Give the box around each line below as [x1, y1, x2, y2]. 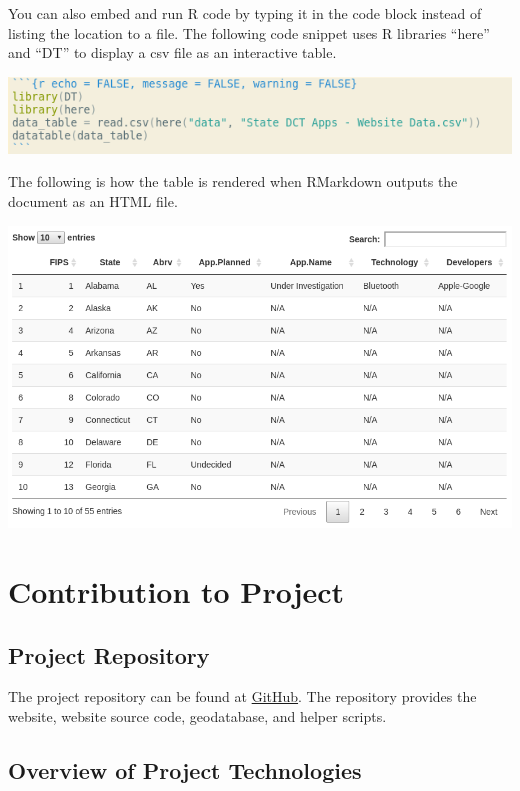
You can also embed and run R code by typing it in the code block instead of [8, 3, 482, 23]
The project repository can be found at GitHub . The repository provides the [8, 686, 477, 707]
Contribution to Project [8, 570, 345, 611]
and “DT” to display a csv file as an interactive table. [8, 42, 337, 63]
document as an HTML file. [8, 191, 178, 212]
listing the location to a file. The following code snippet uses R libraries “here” [8, 22, 490, 43]
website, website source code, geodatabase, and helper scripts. [8, 705, 387, 726]
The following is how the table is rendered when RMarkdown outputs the [8, 171, 458, 192]
